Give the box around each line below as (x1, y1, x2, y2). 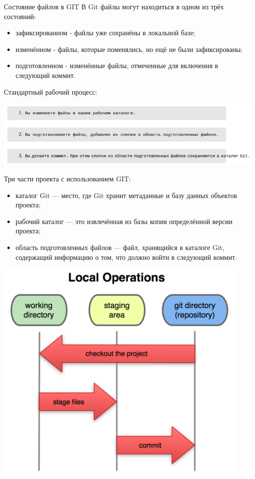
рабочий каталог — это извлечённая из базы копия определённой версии (15, 216, 232, 226)
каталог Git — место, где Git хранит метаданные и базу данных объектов (15, 190, 237, 200)
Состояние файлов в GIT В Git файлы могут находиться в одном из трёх (4, 1, 224, 11)
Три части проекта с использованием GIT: (4, 174, 131, 184)
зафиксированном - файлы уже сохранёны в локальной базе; (15, 27, 195, 38)
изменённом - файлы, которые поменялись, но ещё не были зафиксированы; (15, 44, 243, 54)
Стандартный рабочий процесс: (4, 86, 98, 97)
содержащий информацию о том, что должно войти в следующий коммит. (15, 252, 237, 262)
